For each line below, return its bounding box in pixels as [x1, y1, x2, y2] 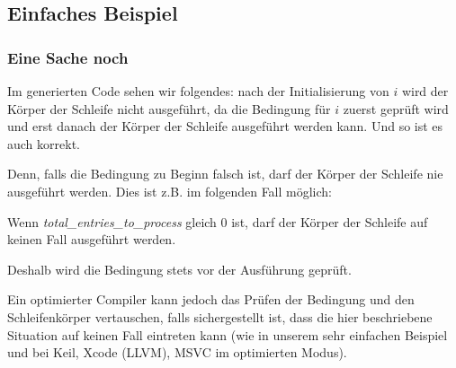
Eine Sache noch [7, 46, 129, 68]
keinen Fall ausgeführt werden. [7, 230, 176, 249]
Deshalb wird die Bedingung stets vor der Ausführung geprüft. [7, 259, 352, 278]
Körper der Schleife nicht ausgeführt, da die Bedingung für [7, 99, 331, 118]
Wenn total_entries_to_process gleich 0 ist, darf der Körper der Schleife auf [7, 212, 428, 231]
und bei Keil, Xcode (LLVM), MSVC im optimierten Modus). [7, 343, 347, 362]
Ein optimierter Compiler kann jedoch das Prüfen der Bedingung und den [7, 290, 415, 309]
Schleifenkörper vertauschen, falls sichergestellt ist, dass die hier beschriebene [7, 307, 433, 326]
